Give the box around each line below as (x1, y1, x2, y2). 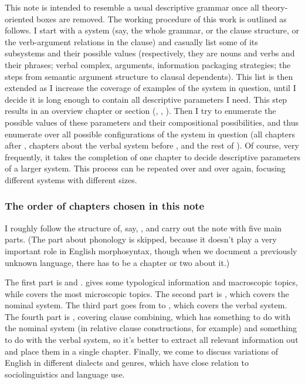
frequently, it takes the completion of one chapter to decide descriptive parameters (5, 150, 301, 163)
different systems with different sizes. (5, 173, 137, 186)
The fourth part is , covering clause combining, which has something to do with (5, 310, 291, 322)
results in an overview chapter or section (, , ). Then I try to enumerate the (5, 105, 276, 117)
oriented (5, 12, 34, 25)
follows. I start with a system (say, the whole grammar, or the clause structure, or (5, 24, 300, 36)
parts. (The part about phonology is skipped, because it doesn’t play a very (5, 233, 277, 245)
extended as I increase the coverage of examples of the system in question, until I (5, 82, 296, 94)
